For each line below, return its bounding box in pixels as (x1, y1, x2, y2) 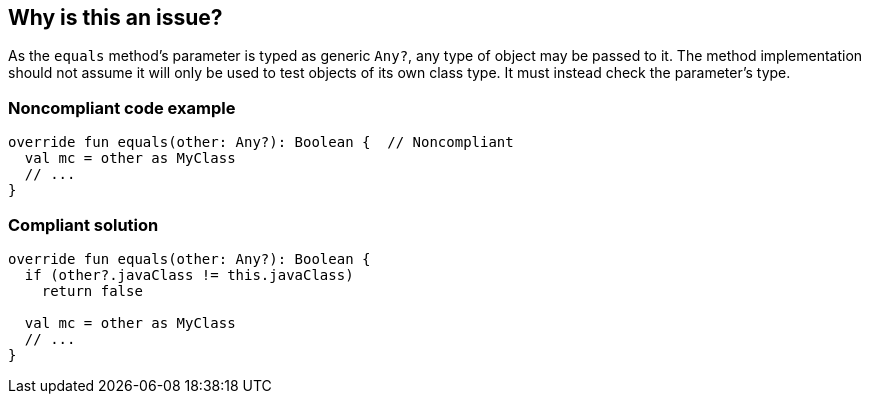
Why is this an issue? (8, 5, 223, 30)
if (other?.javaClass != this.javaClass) (24, 266, 354, 283)
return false (41, 282, 143, 299)
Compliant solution (8, 214, 159, 235)
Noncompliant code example (8, 97, 236, 118)
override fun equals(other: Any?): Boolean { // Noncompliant (8, 134, 514, 151)
